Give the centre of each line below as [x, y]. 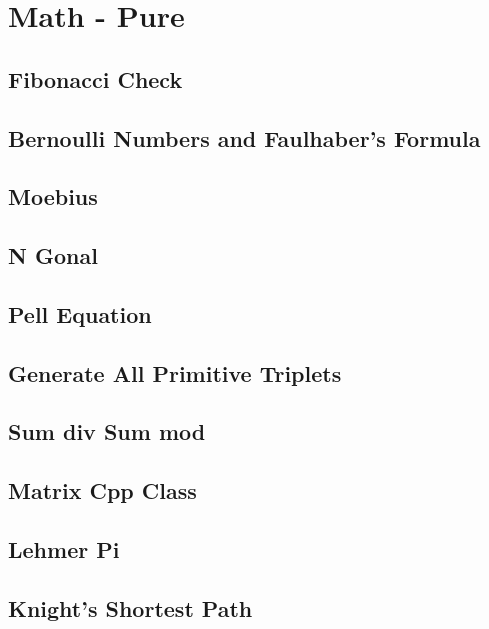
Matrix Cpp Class [102, 490]
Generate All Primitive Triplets [175, 372]
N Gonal [53, 255]
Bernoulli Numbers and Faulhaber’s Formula [244, 137]
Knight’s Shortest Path [130, 607]
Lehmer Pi [64, 549]
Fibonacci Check [95, 78]
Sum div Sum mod [107, 431]
